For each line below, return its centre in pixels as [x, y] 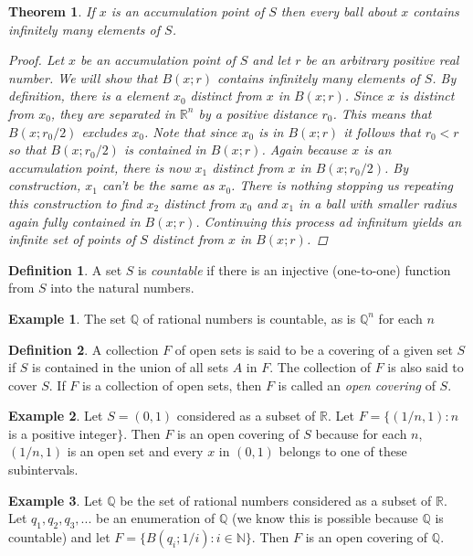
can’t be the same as [158, 185]
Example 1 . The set [68, 318]
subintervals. [43, 470]
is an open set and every [135, 451]
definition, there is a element [89, 96]
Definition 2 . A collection [84, 349]
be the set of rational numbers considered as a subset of [276, 500]
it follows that [382, 131]
